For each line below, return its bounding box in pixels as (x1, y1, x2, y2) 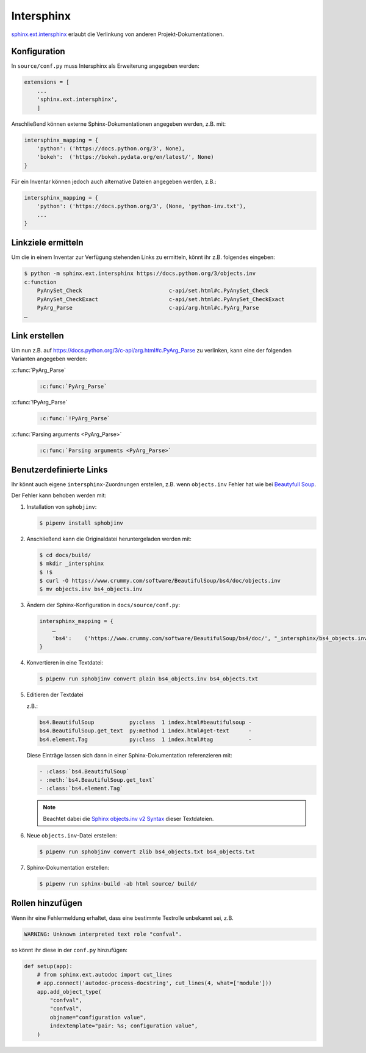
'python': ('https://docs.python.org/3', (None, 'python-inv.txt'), (37, 203, 246, 210)
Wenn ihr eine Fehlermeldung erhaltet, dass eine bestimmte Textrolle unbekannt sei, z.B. (11, 914, 234, 922)
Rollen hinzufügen (11, 898, 82, 908)
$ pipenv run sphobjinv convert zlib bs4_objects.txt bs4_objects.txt (39, 848, 256, 855)
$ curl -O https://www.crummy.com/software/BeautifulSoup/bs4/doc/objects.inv (39, 577, 281, 584)
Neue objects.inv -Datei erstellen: (26, 832, 117, 839)
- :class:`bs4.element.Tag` (39, 785, 123, 792)
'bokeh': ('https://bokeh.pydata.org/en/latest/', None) (37, 153, 214, 161)
